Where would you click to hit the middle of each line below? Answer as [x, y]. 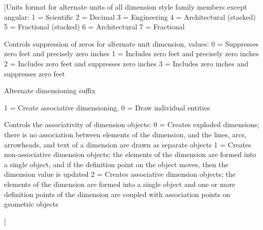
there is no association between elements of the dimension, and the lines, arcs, [125, 134]
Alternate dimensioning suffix [50, 90]
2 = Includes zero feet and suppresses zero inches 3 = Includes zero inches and [126, 63]
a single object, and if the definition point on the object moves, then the [116, 164]
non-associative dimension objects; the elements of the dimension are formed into [130, 154]
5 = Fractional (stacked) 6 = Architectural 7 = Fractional [94, 27]
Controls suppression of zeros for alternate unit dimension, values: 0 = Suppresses [131, 43]
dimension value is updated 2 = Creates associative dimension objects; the [120, 174]
